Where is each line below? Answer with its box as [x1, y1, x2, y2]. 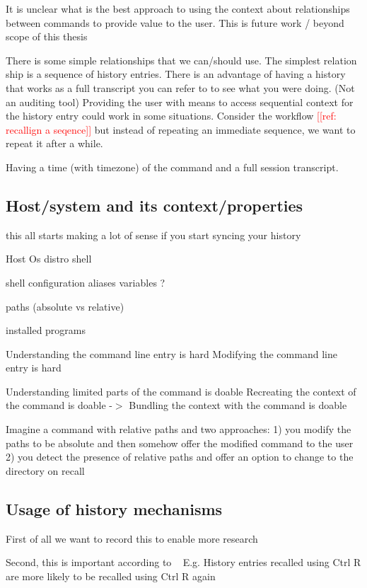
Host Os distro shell [6, 251, 92, 266]
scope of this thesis [6, 29, 88, 44]
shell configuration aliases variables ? [6, 275, 165, 289]
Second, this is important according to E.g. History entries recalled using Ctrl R [6, 555, 361, 570]
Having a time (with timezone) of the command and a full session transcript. [6, 159, 339, 174]
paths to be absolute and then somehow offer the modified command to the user [6, 435, 354, 450]
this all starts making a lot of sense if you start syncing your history [6, 227, 301, 242]
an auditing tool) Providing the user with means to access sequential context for [6, 94, 354, 109]
